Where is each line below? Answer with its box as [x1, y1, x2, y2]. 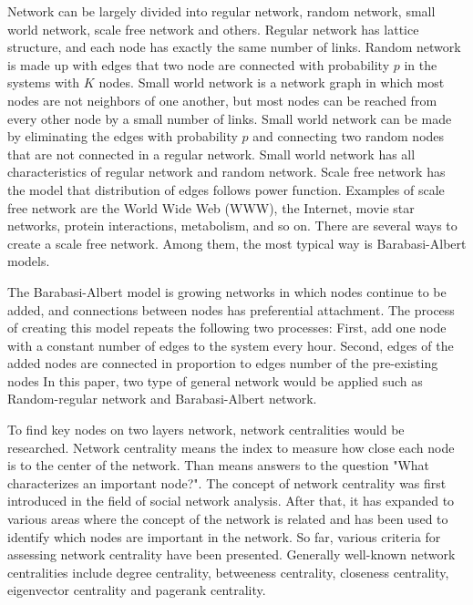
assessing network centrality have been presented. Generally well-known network [7, 545, 456, 564]
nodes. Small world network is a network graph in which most [98, 73, 445, 92]
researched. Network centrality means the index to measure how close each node [7, 437, 455, 456]
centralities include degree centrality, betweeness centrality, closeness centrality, [7, 562, 449, 581]
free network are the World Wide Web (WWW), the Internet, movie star [7, 198, 415, 217]
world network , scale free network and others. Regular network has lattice [7, 19, 419, 38]
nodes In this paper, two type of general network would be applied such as [7, 371, 423, 390]
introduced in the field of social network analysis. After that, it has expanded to [7, 491, 455, 510]
